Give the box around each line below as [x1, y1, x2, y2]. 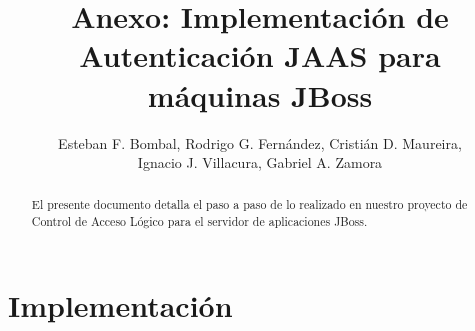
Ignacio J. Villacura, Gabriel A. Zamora [137, 152, 383, 173]
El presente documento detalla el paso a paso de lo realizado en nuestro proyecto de [31, 196, 468, 213]
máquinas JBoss [147, 74, 373, 115]
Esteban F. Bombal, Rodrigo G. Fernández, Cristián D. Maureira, [58, 132, 462, 153]
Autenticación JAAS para [79, 35, 441, 76]
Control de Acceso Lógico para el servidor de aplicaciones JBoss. [31, 213, 368, 230]
